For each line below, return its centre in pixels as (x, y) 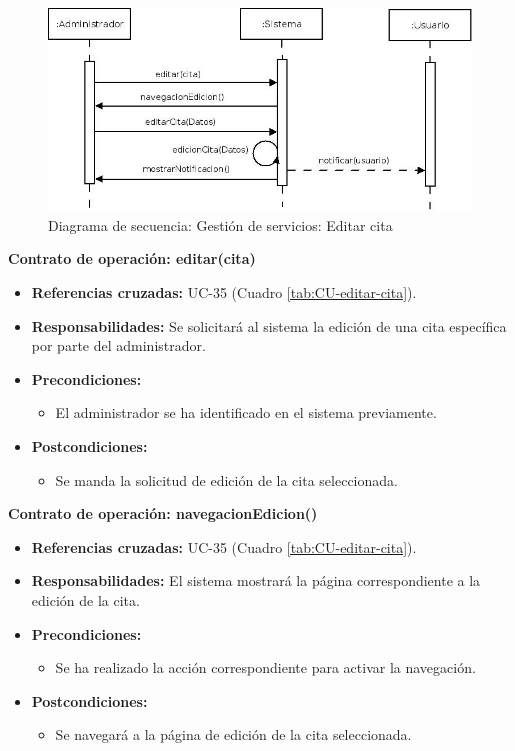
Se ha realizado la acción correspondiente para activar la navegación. (265, 667)
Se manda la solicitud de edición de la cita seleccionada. (226, 479)
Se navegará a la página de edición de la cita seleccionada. (233, 734)
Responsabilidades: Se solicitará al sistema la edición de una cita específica (269, 325)
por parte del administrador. (118, 345)
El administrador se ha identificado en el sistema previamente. (246, 412)
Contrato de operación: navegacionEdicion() (163, 513)
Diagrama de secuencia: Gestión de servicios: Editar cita (220, 224)
